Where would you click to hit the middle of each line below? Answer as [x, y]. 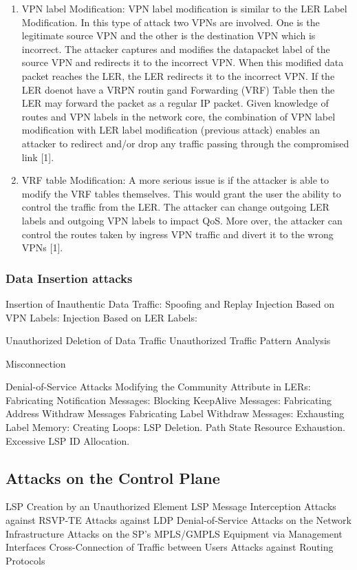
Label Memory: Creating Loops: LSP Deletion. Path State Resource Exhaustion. [175, 427]
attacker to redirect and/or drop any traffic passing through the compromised [185, 143]
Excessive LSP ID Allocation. [68, 440]
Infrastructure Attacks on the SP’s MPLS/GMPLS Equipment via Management [174, 533]
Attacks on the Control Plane [113, 477]
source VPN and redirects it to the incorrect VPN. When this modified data [183, 62]
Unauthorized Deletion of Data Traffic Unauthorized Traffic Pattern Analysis [168, 340]
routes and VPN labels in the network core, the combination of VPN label [178, 116]
